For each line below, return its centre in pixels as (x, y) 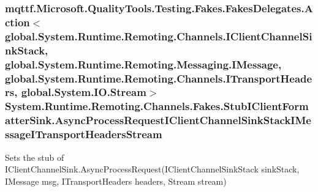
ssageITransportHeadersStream (84, 134)
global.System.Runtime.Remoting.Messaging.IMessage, (143, 64)
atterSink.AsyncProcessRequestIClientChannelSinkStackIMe (158, 120)
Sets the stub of (35, 157)
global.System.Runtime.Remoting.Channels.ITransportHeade (159, 78)
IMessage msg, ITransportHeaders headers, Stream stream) (116, 181)
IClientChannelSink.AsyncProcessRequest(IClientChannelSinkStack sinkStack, (152, 169)
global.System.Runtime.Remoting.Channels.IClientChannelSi (159, 36)
